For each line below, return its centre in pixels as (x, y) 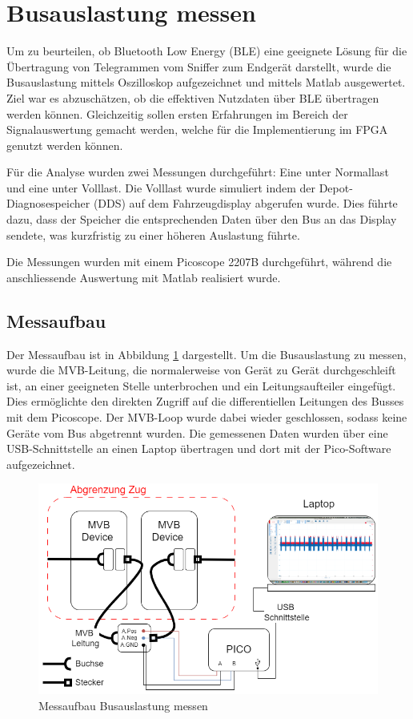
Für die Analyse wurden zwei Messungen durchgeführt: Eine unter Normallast (198, 172)
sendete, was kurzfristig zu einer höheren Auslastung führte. (153, 234)
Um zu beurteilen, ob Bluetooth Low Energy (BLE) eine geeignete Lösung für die (207, 51)
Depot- (336, 187)
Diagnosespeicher (48, 203)
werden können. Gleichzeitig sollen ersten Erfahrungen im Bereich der (177, 113)
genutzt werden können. (65, 145)
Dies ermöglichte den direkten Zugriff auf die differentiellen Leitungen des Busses (205, 401)
